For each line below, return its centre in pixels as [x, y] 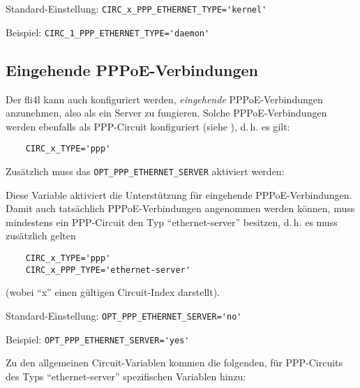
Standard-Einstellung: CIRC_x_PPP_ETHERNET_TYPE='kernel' [136, 8]
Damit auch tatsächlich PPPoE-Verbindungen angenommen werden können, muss [180, 208]
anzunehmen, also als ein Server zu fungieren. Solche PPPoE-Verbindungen [166, 113]
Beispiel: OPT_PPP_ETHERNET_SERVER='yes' [98, 339]
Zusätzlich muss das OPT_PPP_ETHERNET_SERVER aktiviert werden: [145, 171]
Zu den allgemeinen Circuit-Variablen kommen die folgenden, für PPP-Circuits [174, 363]
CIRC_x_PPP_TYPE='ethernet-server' [108, 270]
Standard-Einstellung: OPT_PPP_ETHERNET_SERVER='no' [124, 315]
